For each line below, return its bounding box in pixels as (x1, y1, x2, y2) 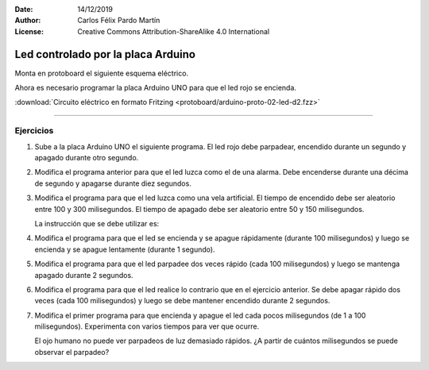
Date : (14, 5, 33, 13)
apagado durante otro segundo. (34, 153, 139, 162)
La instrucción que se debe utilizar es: (34, 218, 160, 228)
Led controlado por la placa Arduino (14, 48, 196, 61)
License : (14, 26, 44, 36)
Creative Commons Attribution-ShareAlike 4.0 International (77, 26, 270, 36)
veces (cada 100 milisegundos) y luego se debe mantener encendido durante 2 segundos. (34, 296, 330, 306)
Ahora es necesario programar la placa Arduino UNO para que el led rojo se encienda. (14, 83, 297, 93)
